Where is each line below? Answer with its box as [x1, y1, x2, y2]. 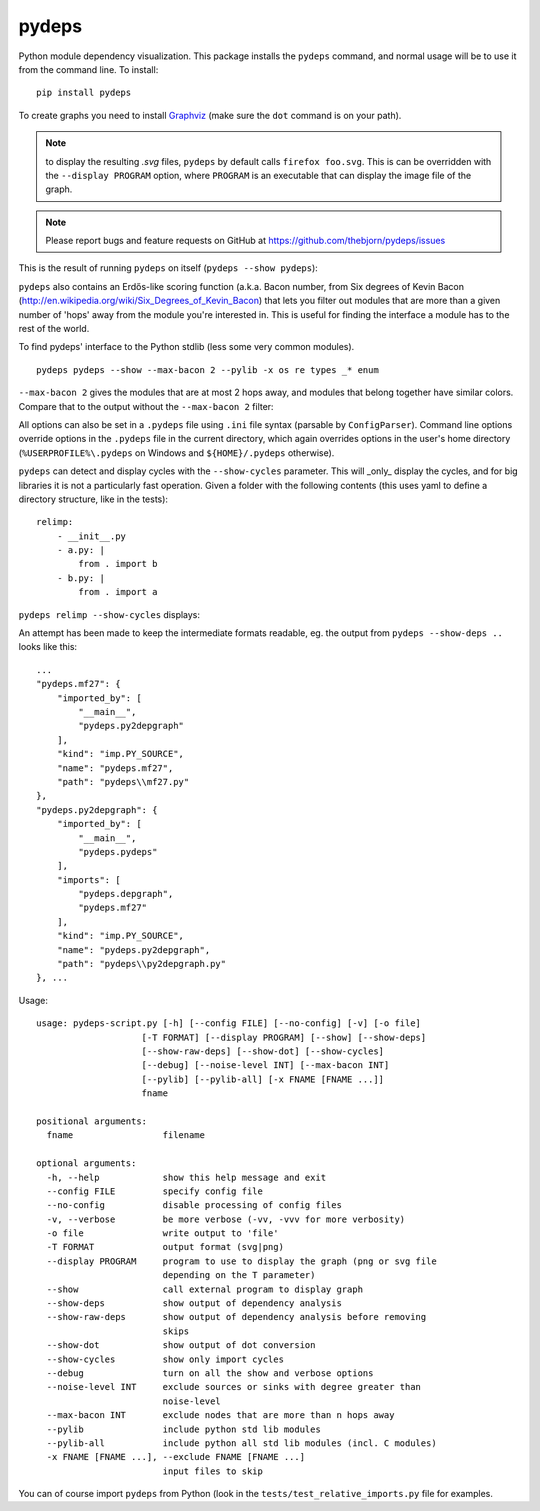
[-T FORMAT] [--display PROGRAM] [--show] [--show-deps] [141, 1031, 427, 1043]
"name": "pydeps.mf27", [56, 762, 174, 774]
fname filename [46, 1130, 205, 1141]
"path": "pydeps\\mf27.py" [56, 776, 190, 787]
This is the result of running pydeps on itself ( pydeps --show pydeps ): [18, 262, 319, 274]
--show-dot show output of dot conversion [46, 1340, 316, 1351]
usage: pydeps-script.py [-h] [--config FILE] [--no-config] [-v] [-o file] [36, 1018, 422, 1029]
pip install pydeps [36, 87, 132, 99]
